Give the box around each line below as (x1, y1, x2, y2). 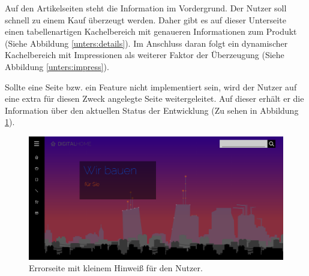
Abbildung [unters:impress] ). (5, 60, 109, 72)
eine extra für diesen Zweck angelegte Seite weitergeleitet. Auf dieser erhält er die (5, 92, 304, 105)
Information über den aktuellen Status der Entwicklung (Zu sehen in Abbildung (5, 104, 299, 116)
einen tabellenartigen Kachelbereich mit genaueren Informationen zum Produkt (5, 25, 297, 38)
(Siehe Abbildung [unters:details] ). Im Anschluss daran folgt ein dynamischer (5, 37, 288, 49)
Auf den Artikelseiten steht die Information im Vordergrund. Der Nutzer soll (5, 2, 287, 14)
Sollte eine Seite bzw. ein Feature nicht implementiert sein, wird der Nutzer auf (5, 80, 297, 93)
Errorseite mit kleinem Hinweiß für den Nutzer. (29, 262, 203, 274)
